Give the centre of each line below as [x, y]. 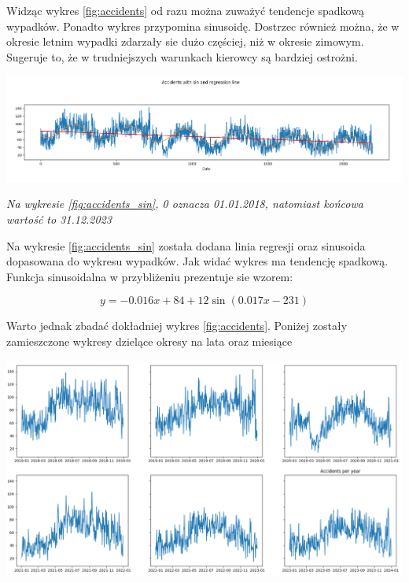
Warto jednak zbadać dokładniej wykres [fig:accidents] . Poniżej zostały [177, 326]
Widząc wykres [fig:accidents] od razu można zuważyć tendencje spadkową [185, 10]
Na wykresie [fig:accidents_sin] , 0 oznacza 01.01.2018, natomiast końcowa [185, 204]
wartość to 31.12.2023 [59, 219]
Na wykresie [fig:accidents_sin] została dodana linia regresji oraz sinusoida [186, 245]
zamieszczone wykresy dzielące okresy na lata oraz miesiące [149, 341]
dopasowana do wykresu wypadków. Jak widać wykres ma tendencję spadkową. [197, 261]
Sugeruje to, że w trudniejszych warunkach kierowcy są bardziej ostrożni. [182, 56]
